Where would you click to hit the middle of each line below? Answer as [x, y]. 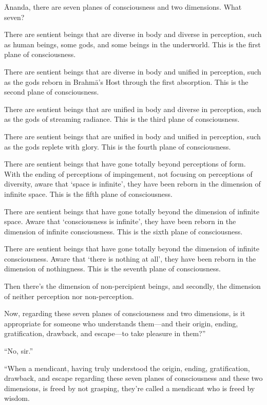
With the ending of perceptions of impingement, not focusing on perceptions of [128, 173]
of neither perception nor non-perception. [69, 296]
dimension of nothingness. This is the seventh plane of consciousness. [112, 269]
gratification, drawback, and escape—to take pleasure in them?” [105, 333]
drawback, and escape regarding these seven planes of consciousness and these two [133, 378]
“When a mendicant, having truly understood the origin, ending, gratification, [127, 368]
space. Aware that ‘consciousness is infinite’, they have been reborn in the [120, 221]
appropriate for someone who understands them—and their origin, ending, [121, 323]
